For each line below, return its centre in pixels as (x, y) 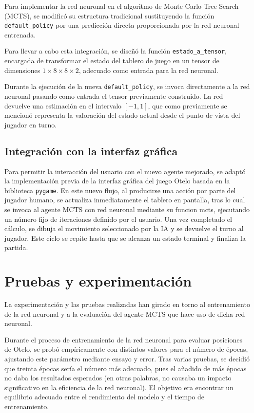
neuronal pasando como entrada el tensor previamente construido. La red (114, 96)
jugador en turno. (31, 124)
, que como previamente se (187, 105)
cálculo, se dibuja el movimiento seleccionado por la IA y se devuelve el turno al (124, 228)
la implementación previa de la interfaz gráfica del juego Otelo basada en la (117, 181)
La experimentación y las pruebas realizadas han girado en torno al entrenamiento (127, 304)
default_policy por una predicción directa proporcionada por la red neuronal (122, 25)
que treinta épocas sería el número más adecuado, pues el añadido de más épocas (126, 368)
